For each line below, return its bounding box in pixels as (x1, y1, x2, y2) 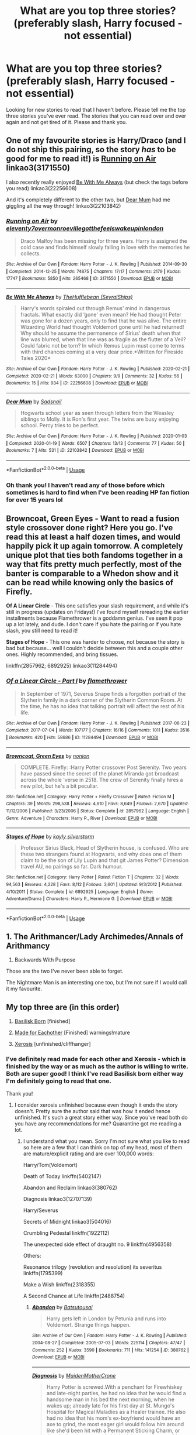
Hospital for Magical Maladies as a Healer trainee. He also (46, 1409, 186, 1416)
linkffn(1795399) (23, 1270, 63, 1277)
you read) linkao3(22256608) (6, 184, 77, 191)
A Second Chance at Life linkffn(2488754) (23, 1292, 125, 1300)
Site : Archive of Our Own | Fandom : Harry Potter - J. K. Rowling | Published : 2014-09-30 (6, 262, 187, 267)
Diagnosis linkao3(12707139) (23, 1196, 92, 1203)
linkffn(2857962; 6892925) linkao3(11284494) (6, 662, 118, 670)
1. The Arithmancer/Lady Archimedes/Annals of (6, 932, 184, 942)
